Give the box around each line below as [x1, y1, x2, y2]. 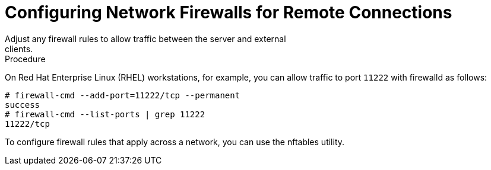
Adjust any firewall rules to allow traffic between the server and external [5, 33, 286, 44]
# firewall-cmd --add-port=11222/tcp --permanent [5, 90, 240, 100]
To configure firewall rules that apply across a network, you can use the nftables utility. [5, 136, 345, 147]
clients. [5, 43, 33, 54]
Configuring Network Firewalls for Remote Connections [5, 2, 452, 23]
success [5, 100, 40, 110]
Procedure [5, 53, 46, 64]
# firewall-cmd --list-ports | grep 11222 [5, 109, 205, 119]
